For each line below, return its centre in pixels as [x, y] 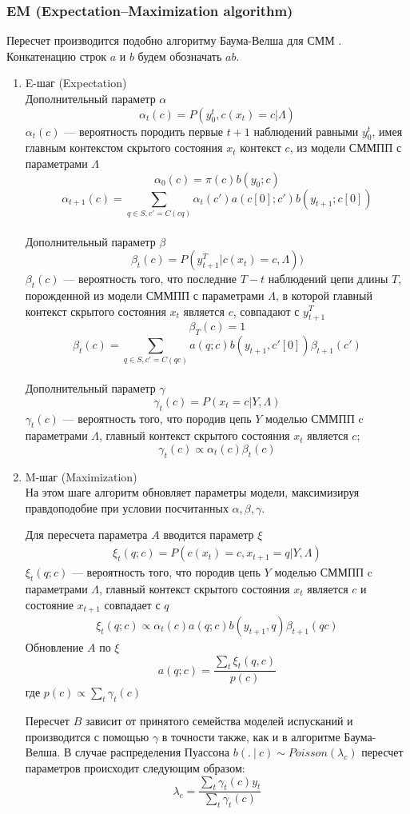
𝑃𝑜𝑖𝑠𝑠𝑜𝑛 [308, 754]
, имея [387, 131]
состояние [49, 604]
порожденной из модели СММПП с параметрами [145, 295]
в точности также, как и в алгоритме [251, 736]
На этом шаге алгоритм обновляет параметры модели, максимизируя [192, 492]
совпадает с [132, 604]
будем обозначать [180, 56]
